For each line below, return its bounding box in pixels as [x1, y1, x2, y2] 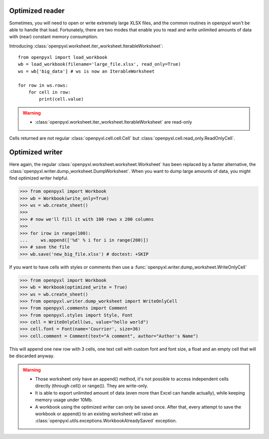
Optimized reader [9, 6, 65, 15]
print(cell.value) [39, 96, 84, 102]
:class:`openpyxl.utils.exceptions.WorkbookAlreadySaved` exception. [35, 418, 177, 424]
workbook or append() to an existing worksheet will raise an [35, 411, 158, 417]
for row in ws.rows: [18, 82, 68, 88]
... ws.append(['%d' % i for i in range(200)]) [19, 237, 149, 243]
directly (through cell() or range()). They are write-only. [35, 383, 148, 389]
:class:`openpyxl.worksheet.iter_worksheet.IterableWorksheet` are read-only [35, 119, 192, 125]
